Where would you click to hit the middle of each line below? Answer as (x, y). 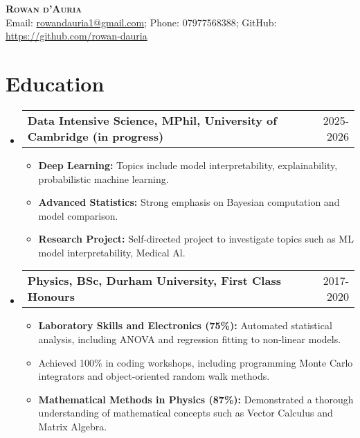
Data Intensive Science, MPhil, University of (152, 120)
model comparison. (78, 215)
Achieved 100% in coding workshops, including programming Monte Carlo (196, 362)
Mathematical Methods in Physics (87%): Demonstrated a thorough (196, 399)
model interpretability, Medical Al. (112, 252)
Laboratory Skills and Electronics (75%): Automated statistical (185, 325)
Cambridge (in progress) (96, 136)
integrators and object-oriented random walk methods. (154, 376)
